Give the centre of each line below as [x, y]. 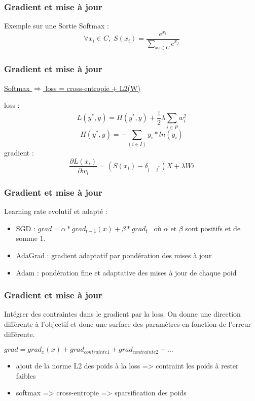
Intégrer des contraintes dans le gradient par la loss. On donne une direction [122, 314]
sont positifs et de [213, 228]
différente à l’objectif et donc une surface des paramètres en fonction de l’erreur [128, 324]
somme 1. [31, 238]
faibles [26, 375]
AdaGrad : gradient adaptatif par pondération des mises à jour [114, 255]
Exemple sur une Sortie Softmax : [57, 26]
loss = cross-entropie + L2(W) [93, 88]
